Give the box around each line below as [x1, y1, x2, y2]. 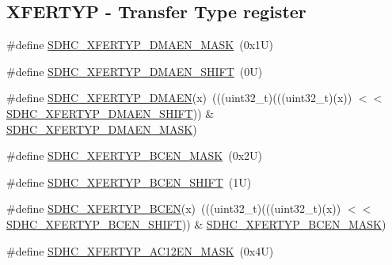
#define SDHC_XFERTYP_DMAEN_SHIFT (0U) [6, 62, 263, 79]
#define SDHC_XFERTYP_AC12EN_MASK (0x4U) [6, 242, 274, 259]
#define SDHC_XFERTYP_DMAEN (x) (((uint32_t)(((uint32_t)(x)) [6, 89, 352, 106]
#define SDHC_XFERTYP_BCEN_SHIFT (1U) [6, 173, 252, 190]
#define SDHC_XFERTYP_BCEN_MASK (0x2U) [6, 147, 263, 164]
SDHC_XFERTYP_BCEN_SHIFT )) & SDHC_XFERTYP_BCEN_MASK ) [6, 215, 386, 232]
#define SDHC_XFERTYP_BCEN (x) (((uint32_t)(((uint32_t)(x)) [6, 200, 341, 217]
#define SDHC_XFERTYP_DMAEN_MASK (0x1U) [6, 36, 274, 53]
